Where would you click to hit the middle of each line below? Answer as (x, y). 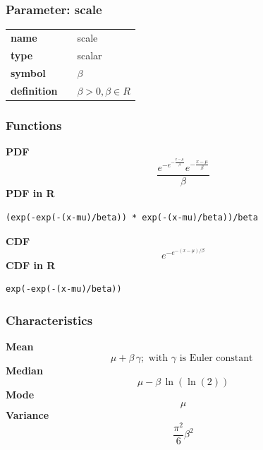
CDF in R (31, 265)
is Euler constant (216, 358)
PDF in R (30, 193)
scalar (90, 55)
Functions (34, 125)
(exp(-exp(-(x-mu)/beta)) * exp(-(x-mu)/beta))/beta (132, 217)
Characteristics (49, 320)
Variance (27, 414)
